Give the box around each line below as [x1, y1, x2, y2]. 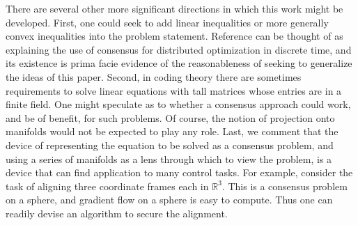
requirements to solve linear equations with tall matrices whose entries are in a [6, 83, 342, 98]
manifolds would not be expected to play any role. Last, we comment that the [6, 124, 338, 139]
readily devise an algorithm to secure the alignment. [6, 205, 228, 220]
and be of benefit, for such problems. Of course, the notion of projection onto [6, 110, 335, 125]
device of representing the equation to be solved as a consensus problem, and [6, 137, 334, 152]
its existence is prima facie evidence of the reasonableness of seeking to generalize [6, 56, 352, 70]
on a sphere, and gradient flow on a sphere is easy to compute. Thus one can [6, 192, 333, 207]
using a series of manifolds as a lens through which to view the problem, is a [6, 151, 332, 166]
